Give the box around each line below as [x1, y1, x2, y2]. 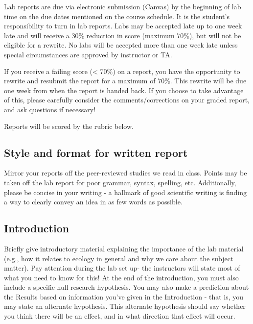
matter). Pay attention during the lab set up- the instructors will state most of [4, 263, 240, 273]
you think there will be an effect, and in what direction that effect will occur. [4, 311, 235, 321]
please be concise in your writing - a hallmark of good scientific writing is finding [4, 187, 247, 197]
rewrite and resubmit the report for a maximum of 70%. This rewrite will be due [4, 75, 247, 86]
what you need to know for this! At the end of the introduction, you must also [4, 272, 239, 282]
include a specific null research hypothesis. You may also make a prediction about [4, 282, 249, 292]
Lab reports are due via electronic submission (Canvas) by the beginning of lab [4, 1, 241, 11]
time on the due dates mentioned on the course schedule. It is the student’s [4, 11, 230, 21]
